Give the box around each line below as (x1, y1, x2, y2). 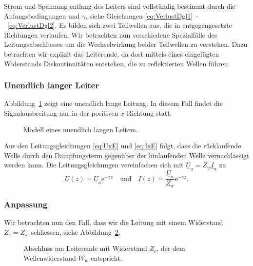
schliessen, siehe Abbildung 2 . (31, 226, 120, 237)
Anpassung (4, 198, 48, 210)
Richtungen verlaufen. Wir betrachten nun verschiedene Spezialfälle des (4, 29, 217, 40)
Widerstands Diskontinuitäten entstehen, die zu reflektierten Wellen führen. (4, 58, 230, 68)
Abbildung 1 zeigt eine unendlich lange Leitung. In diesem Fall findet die (4, 98, 223, 108)
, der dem (156, 243, 185, 253)
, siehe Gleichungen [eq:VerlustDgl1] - (85, 10, 198, 20)
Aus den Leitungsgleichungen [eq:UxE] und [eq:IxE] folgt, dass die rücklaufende (4, 141, 241, 151)
